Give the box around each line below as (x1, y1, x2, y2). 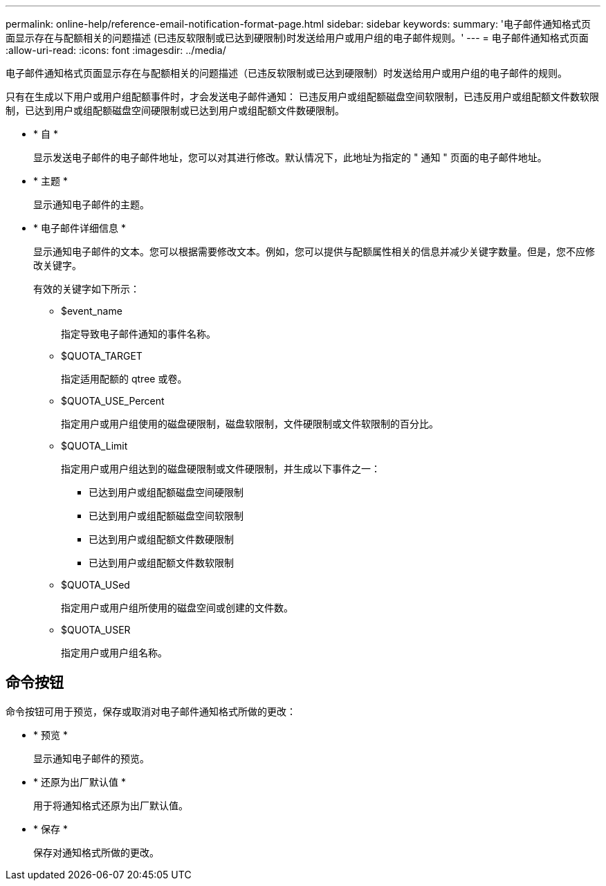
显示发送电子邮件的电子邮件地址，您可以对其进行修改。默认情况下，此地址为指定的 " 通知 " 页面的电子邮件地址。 (33, 151, 547, 163)
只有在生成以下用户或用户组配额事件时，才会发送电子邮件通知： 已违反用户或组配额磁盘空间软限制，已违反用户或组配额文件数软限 (6, 91, 599, 102)
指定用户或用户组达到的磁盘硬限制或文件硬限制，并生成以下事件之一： (61, 463, 380, 474)
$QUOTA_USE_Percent (61, 395, 165, 407)
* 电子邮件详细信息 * (33, 222, 126, 234)
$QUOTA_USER (61, 624, 131, 636)
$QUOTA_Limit (61, 440, 128, 452)
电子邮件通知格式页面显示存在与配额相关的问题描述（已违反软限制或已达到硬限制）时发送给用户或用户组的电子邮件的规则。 (6, 67, 567, 79)
